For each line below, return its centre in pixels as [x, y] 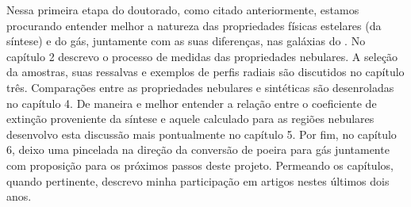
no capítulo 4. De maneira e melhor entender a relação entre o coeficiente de [192, 103]
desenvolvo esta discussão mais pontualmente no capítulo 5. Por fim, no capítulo [202, 134]
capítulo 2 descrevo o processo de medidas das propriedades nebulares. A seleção [202, 56]
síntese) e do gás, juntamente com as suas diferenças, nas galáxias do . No [186, 41]
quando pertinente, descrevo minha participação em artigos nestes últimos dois [198, 180]
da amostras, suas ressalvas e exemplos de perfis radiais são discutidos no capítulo [205, 72]
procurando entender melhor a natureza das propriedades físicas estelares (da [194, 25]
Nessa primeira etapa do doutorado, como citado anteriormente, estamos [183, 10]
